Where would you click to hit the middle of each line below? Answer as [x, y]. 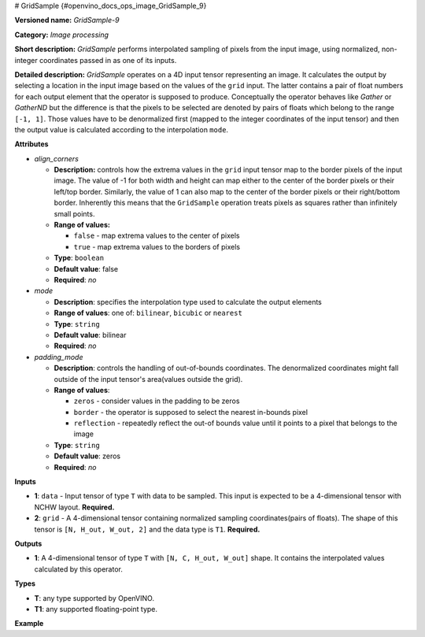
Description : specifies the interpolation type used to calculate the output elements [188, 302]
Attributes [31, 144]
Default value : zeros [87, 456]
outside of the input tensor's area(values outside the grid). [148, 379]
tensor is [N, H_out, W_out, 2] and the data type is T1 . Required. [147, 529]
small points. [74, 213]
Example [29, 624]
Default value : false [86, 269]
